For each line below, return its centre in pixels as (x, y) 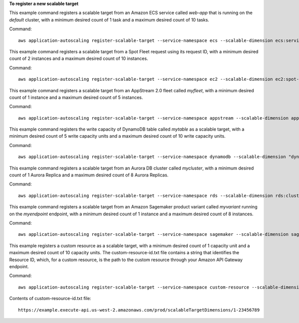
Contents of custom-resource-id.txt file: (50, 299)
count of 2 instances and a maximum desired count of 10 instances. (79, 59)
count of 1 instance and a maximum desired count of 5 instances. (76, 97)
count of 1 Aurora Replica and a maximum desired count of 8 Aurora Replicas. (89, 175)
